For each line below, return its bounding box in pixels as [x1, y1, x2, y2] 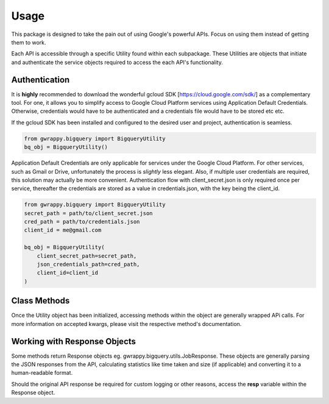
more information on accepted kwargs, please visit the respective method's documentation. [11, 320, 242, 327]
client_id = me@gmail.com [24, 227, 102, 234]
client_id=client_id [37, 269, 99, 277]
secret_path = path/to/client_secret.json [24, 210, 153, 216]
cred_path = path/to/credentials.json [24, 218, 140, 225]
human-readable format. [11, 369, 73, 377]
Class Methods [11, 296, 70, 306]
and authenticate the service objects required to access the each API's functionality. [11, 58, 224, 66]
